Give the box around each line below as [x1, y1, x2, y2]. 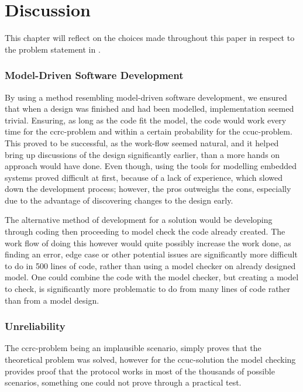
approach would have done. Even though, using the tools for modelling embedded [5, 160, 297, 172]
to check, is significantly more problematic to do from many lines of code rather [5, 283, 291, 295]
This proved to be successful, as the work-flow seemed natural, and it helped [5, 136, 279, 149]
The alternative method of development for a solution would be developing [5, 214, 273, 226]
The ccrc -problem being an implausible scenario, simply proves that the [5, 342, 261, 354]
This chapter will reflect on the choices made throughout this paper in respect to [5, 32, 295, 44]
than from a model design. [5, 294, 99, 306]
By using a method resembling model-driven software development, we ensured [5, 91, 287, 103]
